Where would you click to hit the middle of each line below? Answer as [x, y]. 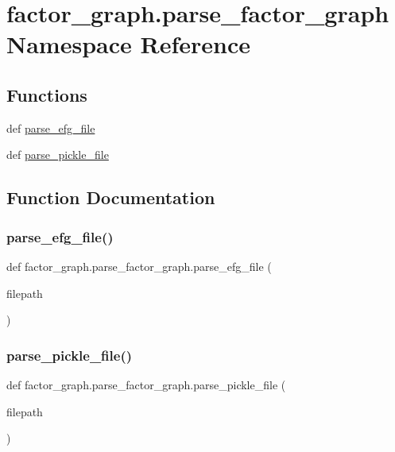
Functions [47, 94]
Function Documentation [111, 197]
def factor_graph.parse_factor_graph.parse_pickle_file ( [146, 384]
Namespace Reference [128, 44]
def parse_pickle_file [58, 155]
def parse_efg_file [51, 127]
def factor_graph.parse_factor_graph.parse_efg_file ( [139, 266]
